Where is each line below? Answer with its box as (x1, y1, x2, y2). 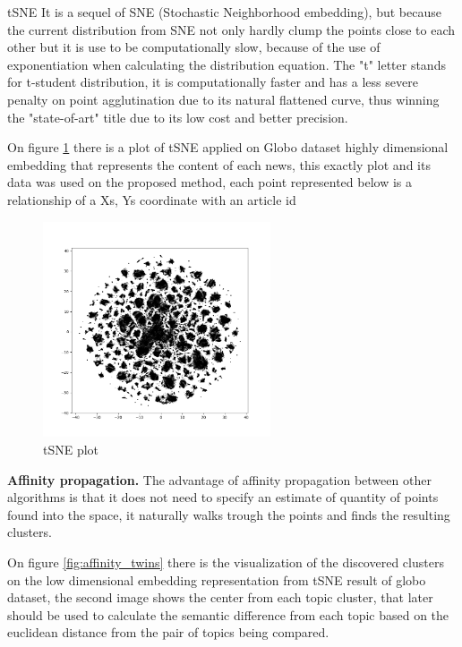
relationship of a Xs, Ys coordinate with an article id (7, 190, 296, 209)
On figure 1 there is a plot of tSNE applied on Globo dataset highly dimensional (7, 138, 449, 157)
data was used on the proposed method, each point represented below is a (7, 173, 412, 192)
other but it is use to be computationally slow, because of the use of (7, 38, 381, 56)
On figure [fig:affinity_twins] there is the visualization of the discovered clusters (7, 552, 444, 571)
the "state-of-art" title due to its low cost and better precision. (7, 107, 348, 126)
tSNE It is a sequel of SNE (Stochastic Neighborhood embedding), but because (7, 3, 441, 21)
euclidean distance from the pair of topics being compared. (7, 623, 329, 642)
